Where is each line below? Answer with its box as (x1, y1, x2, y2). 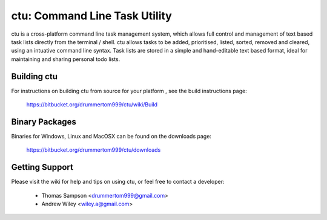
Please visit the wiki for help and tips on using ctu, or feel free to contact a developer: (11, 178, 225, 186)
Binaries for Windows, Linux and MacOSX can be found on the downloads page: (11, 132, 212, 140)
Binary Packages (11, 117, 77, 127)
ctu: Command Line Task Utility (11, 9, 172, 22)
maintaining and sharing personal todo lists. (11, 55, 121, 63)
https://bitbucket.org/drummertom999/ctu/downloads (26, 146, 161, 154)
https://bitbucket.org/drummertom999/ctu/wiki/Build (26, 101, 157, 108)
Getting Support (11, 162, 74, 172)
